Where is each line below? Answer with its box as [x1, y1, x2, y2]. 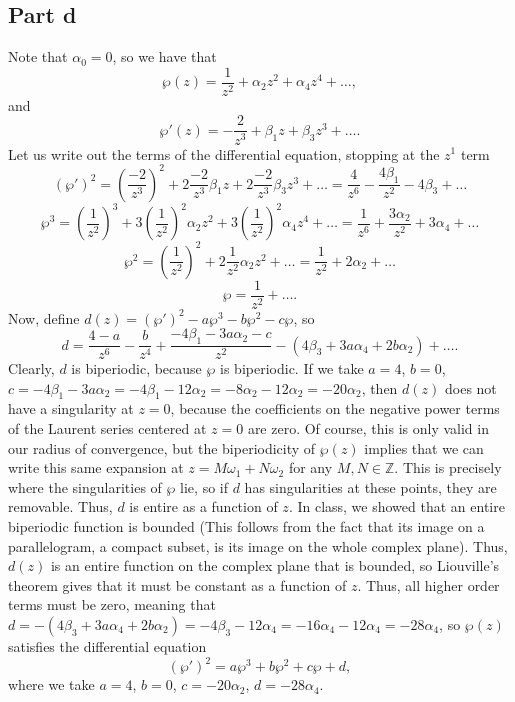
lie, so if [180, 476, 228, 497]
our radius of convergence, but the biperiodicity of [8, 437, 316, 458]
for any [288, 457, 333, 478]
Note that [8, 46, 68, 67]
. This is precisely [394, 457, 502, 478]
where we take [8, 674, 95, 695]
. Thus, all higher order [357, 574, 500, 595]
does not [445, 377, 497, 398]
